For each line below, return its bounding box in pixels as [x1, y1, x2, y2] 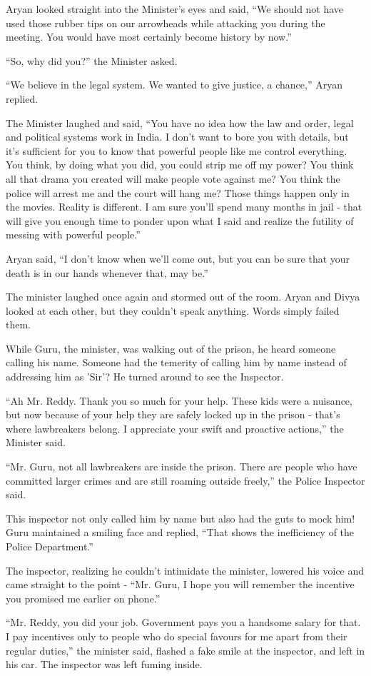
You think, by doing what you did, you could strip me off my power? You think [6, 157, 354, 172]
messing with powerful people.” [6, 227, 141, 242]
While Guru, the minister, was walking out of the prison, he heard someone [6, 340, 336, 355]
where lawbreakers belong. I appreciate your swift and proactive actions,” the [6, 420, 344, 435]
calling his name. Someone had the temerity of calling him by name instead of [6, 355, 347, 370]
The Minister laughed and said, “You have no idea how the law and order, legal [6, 115, 354, 130]
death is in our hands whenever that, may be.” [6, 265, 208, 280]
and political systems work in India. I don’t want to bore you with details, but [6, 129, 349, 144]
